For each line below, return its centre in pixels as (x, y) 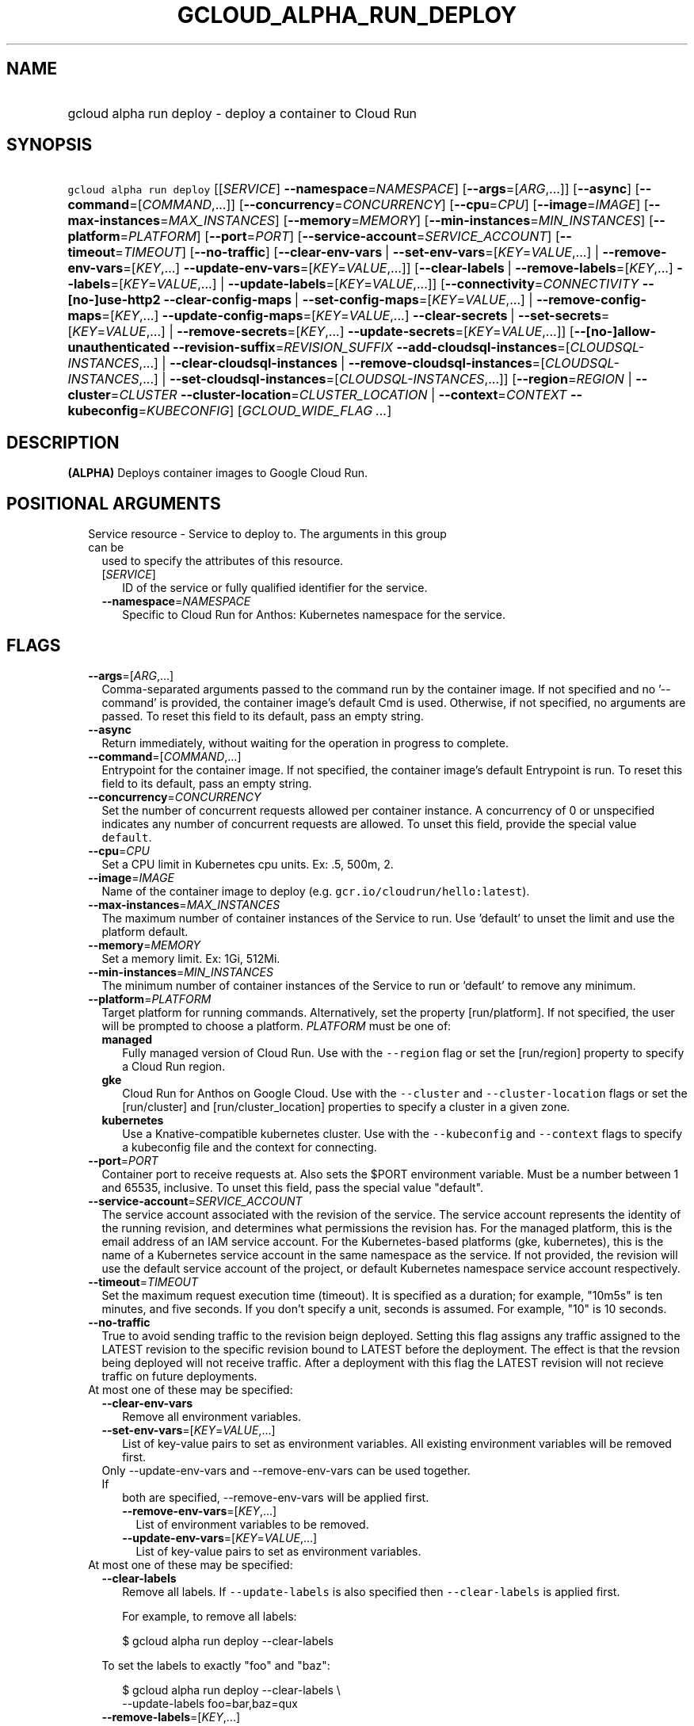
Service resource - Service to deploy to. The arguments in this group (267, 534)
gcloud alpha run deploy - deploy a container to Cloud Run (242, 113)
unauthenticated (119, 347)
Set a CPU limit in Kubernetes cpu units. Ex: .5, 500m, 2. (248, 864)
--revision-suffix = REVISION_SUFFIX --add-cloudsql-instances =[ (372, 347)
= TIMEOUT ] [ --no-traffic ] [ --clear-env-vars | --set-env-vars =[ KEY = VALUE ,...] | (357, 252)
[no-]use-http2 (114, 300)
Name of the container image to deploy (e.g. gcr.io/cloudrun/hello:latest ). (316, 891)
